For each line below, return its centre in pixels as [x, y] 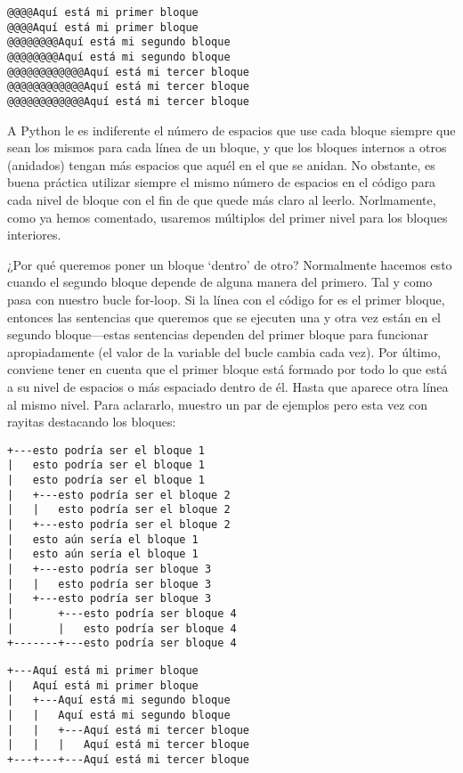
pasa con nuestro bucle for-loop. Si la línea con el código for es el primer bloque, [226, 299]
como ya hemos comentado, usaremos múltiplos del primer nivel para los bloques [227, 217]
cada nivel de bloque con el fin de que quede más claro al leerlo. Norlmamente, [222, 199]
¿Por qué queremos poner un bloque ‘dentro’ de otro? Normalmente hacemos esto [230, 264]
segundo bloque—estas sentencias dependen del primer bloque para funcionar [218, 334]
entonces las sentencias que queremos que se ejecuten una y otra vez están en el [224, 317]
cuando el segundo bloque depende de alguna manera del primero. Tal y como [220, 282]
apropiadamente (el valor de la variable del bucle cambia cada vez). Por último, [224, 351]
